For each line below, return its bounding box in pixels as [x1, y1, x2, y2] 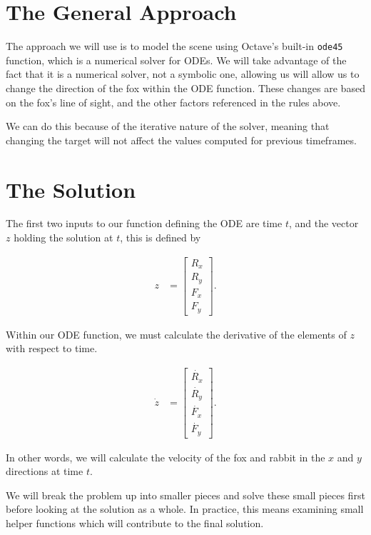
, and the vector [288, 216, 359, 231]
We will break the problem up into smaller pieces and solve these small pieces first [6, 487, 365, 502]
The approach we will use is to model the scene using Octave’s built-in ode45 [6, 39, 343, 54]
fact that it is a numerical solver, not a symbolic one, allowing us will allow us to [6, 66, 360, 81]
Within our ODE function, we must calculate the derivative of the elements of [6, 326, 347, 341]
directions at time [6, 464, 83, 479]
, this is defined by [120, 230, 201, 245]
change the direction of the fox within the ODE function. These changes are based [6, 80, 365, 95]
